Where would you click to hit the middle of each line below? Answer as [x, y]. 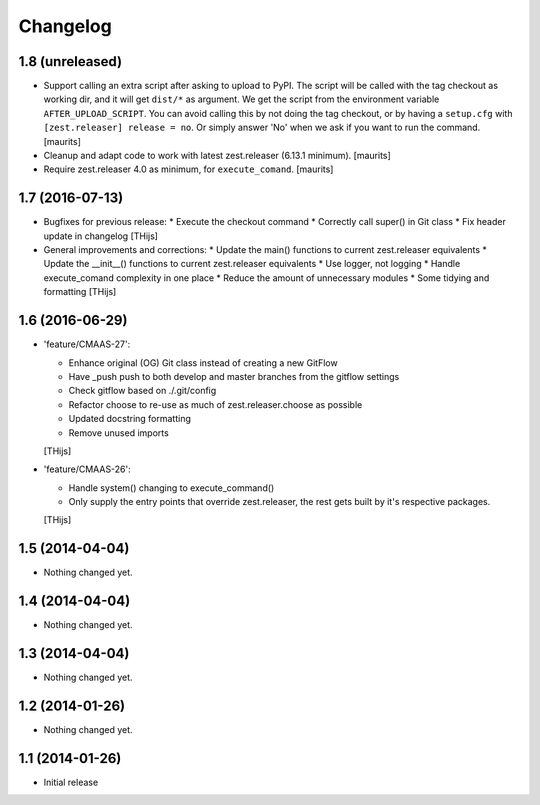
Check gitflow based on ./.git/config [142, 391]
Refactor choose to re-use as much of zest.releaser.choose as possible [215, 404]
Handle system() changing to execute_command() [171, 487]
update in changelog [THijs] [101, 236]
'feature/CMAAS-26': [87, 469]
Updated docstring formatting [130, 419]
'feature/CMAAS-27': [87, 344]
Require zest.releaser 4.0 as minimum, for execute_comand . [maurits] [188, 169]
